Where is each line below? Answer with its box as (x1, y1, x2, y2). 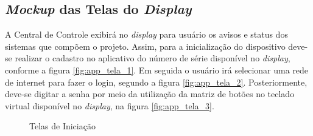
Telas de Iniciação (29, 120, 96, 132)
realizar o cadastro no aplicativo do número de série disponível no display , (15, 52, 290, 64)
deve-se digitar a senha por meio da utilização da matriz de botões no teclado (5, 87, 295, 100)
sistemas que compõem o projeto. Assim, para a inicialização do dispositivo (5, 39, 286, 52)
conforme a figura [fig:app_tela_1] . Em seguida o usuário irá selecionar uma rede (5, 63, 309, 76)
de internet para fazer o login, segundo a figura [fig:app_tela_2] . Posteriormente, (5, 75, 308, 88)
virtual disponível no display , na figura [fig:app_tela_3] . (5, 99, 214, 112)
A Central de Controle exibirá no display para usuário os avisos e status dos (5, 28, 288, 41)
